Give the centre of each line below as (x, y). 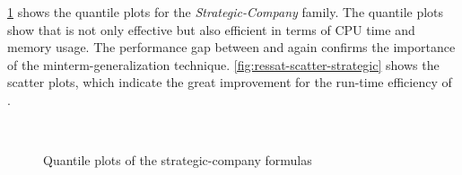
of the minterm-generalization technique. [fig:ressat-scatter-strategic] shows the (223, 64)
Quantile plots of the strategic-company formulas (178, 160)
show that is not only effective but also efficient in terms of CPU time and (211, 29)
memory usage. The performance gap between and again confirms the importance (231, 47)
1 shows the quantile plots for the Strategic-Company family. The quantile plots (226, 12)
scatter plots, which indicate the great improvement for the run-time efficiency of (230, 82)
